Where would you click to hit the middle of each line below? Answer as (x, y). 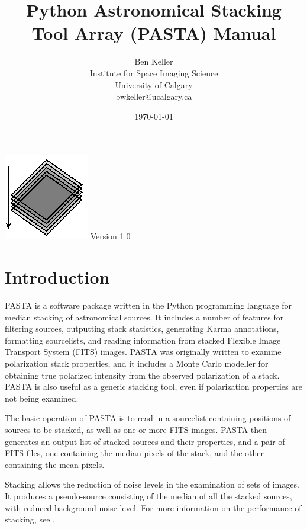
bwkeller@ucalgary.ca (154, 96)
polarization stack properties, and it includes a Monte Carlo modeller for (137, 363)
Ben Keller (154, 61)
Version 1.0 (110, 236)
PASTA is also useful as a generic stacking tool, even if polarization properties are (153, 387)
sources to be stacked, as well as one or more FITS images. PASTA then (136, 429)
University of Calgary (154, 84)
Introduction (57, 277)
